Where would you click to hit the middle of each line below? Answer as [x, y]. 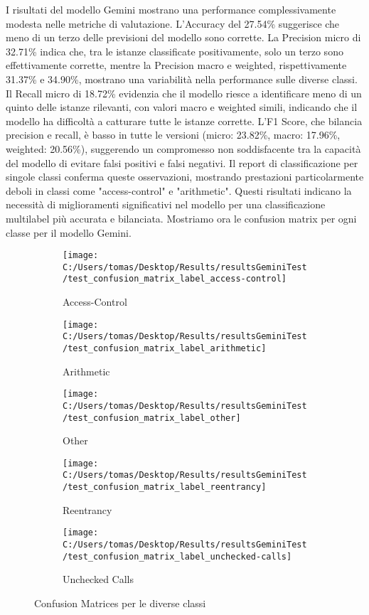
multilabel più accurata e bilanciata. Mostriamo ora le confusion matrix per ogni [181, 218]
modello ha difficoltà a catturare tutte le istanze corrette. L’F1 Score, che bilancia [184, 121]
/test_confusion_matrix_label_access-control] [175, 279]
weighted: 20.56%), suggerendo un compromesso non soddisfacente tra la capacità [183, 148]
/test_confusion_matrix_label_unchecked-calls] [177, 556]
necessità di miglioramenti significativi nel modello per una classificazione [166, 204]
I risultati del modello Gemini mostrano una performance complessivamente [171, 9]
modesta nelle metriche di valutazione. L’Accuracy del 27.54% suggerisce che [173, 23]
